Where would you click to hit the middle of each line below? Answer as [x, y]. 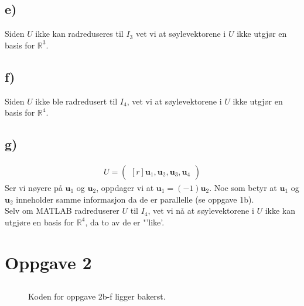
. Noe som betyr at [243, 188]
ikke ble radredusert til [76, 101]
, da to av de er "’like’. [125, 222]
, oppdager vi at [125, 188]
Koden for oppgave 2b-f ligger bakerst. [97, 296]
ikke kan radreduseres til [79, 34]
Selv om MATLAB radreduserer [62, 211]
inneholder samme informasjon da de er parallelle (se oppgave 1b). [135, 199]
